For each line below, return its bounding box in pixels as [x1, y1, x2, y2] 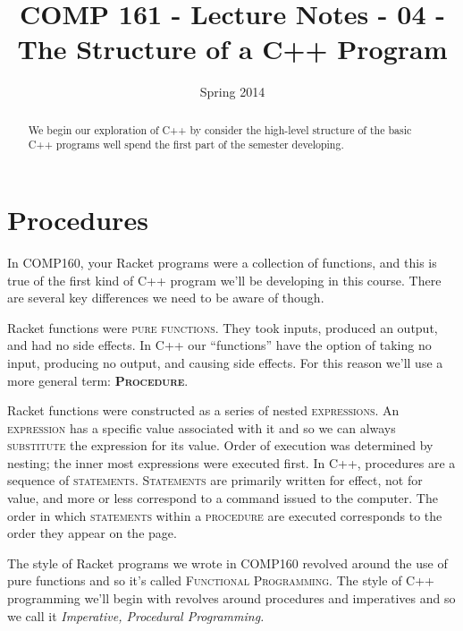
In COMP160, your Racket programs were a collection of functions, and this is [7, 252, 437, 271]
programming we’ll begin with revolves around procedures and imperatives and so [7, 589, 456, 608]
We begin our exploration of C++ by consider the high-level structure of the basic [28, 122, 412, 137]
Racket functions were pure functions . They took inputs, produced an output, [7, 318, 438, 337]
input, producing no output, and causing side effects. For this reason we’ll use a [7, 353, 443, 371]
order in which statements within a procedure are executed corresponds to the [7, 506, 442, 524]
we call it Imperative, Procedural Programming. [7, 606, 265, 625]
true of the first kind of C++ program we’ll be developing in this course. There [7, 270, 442, 289]
